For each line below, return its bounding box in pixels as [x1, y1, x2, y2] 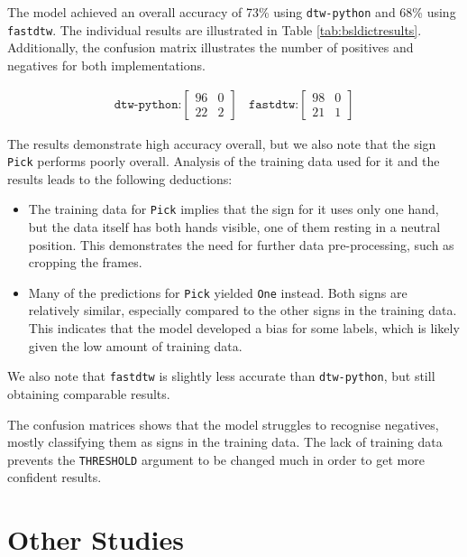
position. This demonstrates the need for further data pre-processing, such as [28, 235, 454, 254]
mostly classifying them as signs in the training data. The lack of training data [7, 432, 443, 451]
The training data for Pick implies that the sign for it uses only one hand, [28, 200, 439, 218]
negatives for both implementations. [7, 55, 206, 74]
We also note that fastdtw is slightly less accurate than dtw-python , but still [7, 367, 435, 385]
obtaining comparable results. [7, 384, 170, 403]
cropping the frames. [28, 253, 142, 272]
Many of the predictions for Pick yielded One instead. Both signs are [28, 283, 407, 302]
